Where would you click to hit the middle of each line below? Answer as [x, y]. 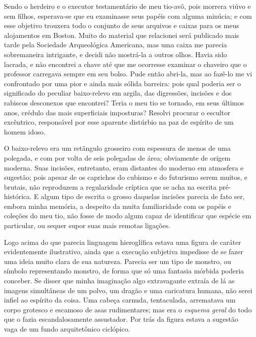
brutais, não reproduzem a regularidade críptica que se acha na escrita [110, 186]
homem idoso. [25, 131]
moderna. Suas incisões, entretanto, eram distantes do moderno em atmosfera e [124, 167]
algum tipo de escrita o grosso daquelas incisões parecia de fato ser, [143, 196]
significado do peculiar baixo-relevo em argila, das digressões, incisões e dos [118, 93]
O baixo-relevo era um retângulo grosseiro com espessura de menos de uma [117, 148]
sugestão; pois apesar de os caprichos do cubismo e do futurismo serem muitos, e [126, 177]
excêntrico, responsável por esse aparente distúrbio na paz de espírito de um [119, 122]
